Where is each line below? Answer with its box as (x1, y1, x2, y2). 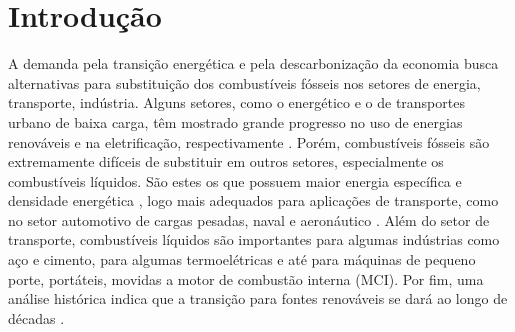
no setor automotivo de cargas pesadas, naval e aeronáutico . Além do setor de (8, 209, 490, 230)
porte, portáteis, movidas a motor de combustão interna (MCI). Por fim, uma (8, 268, 484, 289)
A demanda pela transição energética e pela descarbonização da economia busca (8, 53, 499, 74)
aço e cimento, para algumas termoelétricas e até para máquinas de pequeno (8, 249, 476, 270)
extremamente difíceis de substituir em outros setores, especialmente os (8, 151, 444, 172)
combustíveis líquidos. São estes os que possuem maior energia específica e (8, 170, 462, 191)
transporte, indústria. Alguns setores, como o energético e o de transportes (8, 92, 465, 113)
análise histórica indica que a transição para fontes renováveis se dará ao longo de (8, 288, 508, 309)
